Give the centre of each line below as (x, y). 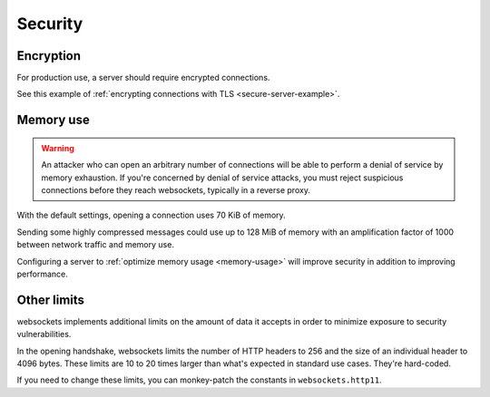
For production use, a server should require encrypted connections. (143, 78)
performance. (42, 274)
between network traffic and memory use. (95, 245)
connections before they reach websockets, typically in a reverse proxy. (176, 190)
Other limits (51, 300)
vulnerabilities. (44, 334)
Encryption (49, 56)
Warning (58, 148)
